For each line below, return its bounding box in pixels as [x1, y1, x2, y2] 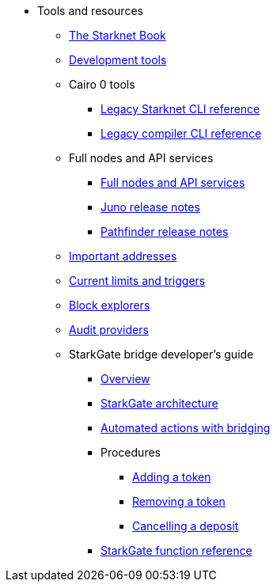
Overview [101, 372, 150, 385]
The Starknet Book [69, 28, 166, 42]
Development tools [69, 53, 167, 66]
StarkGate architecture [101, 396, 218, 410]
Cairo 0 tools [69, 78, 135, 91]
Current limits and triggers [69, 274, 206, 287]
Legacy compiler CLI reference [101, 127, 262, 140]
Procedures [101, 446, 161, 459]
